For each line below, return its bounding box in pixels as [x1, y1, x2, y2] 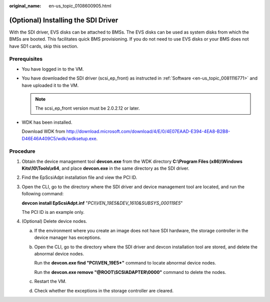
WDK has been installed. [21, 119, 72, 125]
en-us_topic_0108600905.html [48, 3, 111, 9]
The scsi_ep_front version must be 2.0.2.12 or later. [35, 105, 140, 111]
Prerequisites [9, 56, 42, 63]
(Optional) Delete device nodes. [21, 218, 87, 224]
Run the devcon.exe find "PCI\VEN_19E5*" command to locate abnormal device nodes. [34, 260, 216, 266]
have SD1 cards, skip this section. [9, 43, 78, 49]
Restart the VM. [34, 278, 67, 284]
